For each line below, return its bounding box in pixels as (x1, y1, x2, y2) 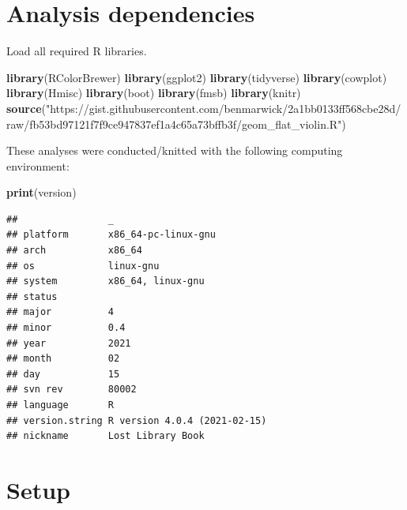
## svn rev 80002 (6, 384, 137, 396)
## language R (6, 399, 115, 411)
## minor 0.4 (6, 322, 126, 334)
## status (6, 291, 58, 302)
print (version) (6, 184, 77, 201)
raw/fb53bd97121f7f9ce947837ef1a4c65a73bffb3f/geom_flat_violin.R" (6, 115, 342, 132)
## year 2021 (6, 337, 131, 349)
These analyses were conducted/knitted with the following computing (6, 142, 343, 159)
